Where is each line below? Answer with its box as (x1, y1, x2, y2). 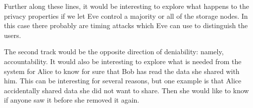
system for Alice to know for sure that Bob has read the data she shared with (4, 66, 240, 76)
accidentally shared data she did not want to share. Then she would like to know (4, 85, 249, 95)
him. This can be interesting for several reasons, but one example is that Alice (4, 75, 242, 86)
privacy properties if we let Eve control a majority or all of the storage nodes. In (4, 10, 248, 21)
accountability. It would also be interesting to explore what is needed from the (4, 56, 242, 66)
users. (4, 30, 21, 40)
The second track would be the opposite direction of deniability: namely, (4, 46, 224, 57)
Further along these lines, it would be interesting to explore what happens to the (4, 1, 249, 11)
